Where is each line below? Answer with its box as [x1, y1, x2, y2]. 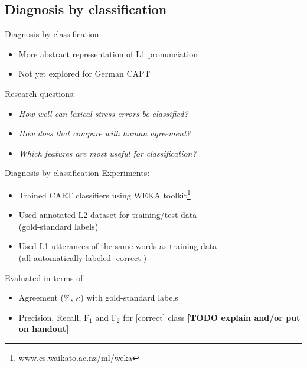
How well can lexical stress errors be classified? [18, 107, 188, 119]
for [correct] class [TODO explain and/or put [123, 311, 301, 323]
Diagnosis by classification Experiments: [5, 167, 150, 179]
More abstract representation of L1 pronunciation [18, 47, 198, 60]
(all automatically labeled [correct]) [18, 251, 147, 263]
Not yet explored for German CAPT [18, 67, 151, 80]
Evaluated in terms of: [5, 271, 86, 284]
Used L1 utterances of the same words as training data [18, 240, 217, 252]
